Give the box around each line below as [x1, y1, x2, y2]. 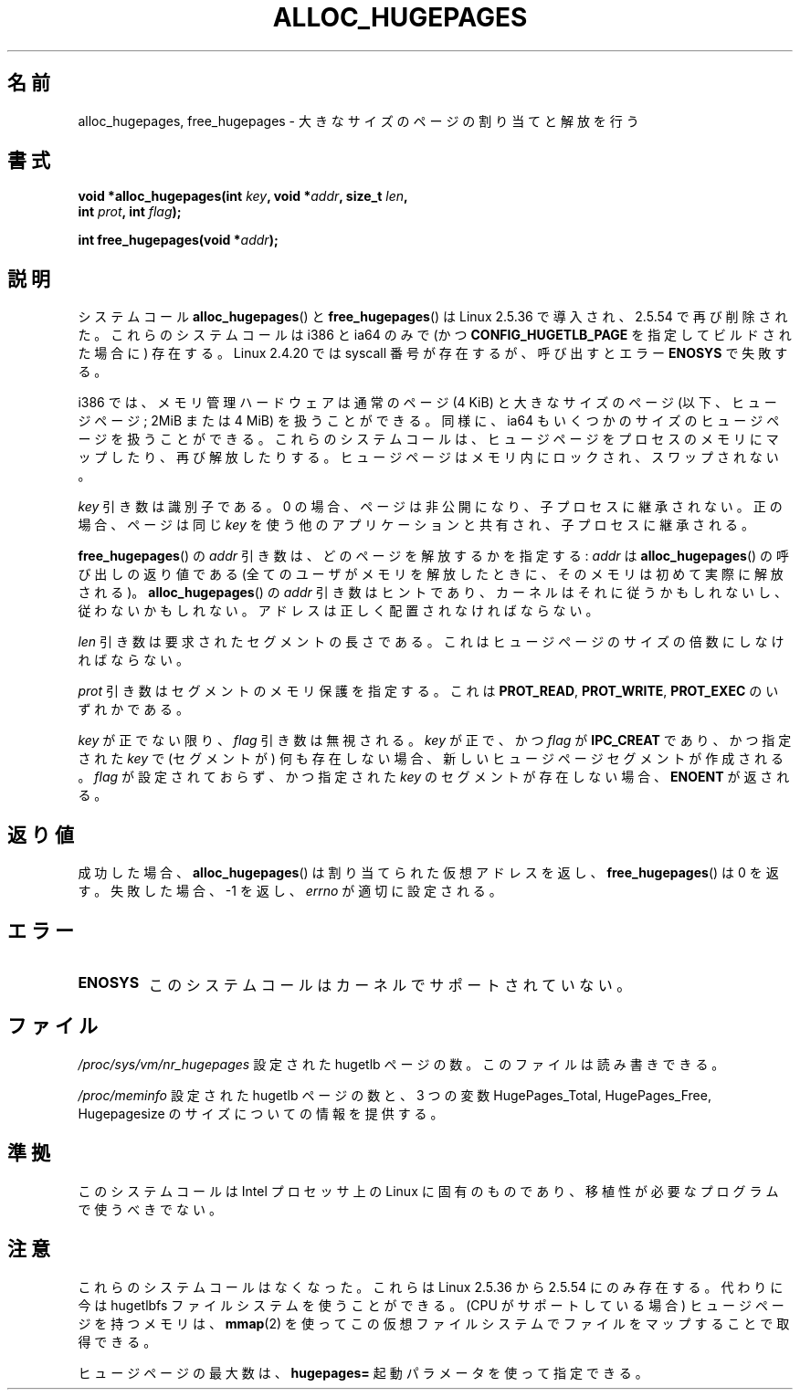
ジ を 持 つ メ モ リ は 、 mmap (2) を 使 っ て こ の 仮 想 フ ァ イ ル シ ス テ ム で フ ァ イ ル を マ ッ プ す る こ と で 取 [78, 1315, 790, 1331]
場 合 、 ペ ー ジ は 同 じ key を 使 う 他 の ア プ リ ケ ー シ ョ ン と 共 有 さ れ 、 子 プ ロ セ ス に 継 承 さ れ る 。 [78, 517, 754, 533]
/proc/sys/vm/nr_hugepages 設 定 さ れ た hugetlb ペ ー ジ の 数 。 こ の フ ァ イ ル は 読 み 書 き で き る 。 [78, 1056, 725, 1072]
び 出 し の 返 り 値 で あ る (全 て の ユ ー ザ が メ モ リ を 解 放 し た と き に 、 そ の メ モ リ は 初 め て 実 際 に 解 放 [78, 566, 784, 583]
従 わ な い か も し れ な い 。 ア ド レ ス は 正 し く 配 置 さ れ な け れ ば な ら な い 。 [78, 603, 599, 619]
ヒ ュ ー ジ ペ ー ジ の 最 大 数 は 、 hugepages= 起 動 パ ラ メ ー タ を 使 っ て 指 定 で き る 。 [78, 1364, 648, 1381]
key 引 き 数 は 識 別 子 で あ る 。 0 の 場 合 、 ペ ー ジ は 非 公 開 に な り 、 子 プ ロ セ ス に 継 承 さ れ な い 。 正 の [78, 499, 783, 515]
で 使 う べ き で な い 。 [78, 1201, 222, 1217]
